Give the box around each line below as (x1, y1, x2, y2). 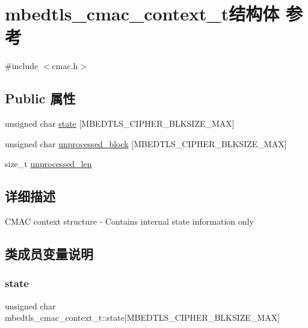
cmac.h (52, 59, 78, 72)
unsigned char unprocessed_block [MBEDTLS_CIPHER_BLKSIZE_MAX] (5, 137, 287, 150)
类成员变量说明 (5, 244, 93, 263)
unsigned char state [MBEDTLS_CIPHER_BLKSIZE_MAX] (5, 117, 235, 130)
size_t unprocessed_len (5, 157, 92, 170)
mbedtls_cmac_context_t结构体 (5, 1, 280, 26)
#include (5, 59, 38, 72)
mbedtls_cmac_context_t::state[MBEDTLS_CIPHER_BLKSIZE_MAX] (5, 311, 280, 324)
